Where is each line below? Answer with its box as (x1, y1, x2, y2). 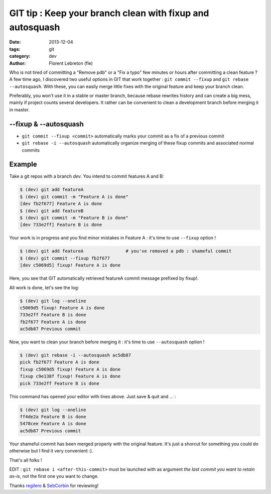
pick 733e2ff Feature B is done (20, 381, 100, 386)
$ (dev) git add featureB (20, 208, 84, 213)
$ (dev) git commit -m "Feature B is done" (20, 215, 129, 220)
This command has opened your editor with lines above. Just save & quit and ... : (9, 393, 176, 399)
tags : (9, 46, 21, 52)
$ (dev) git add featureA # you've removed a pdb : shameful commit (20, 249, 232, 254)
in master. (9, 106, 30, 112)
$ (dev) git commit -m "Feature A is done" (20, 194, 129, 199)
